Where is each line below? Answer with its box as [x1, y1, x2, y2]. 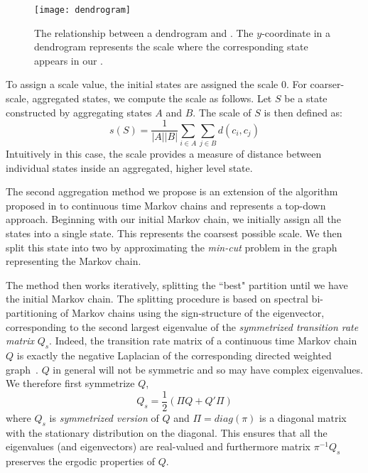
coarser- [310, 77, 345, 92]
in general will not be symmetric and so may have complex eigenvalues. [53, 361, 363, 376]
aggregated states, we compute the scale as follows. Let [32, 91, 272, 106]
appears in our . [34, 53, 104, 67]
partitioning [6, 305, 58, 320]
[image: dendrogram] [34, 5, 131, 15]
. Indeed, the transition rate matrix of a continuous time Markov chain [49, 333, 357, 348]
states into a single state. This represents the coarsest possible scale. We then [6, 225, 342, 240]
